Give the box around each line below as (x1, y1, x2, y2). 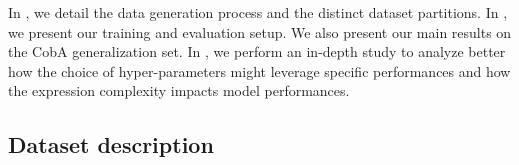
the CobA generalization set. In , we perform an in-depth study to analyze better (8, 41, 506, 62)
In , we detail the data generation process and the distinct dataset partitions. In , (8, 2, 508, 22)
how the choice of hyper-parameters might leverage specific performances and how (8, 60, 511, 81)
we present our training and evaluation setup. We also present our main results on (8, 21, 512, 42)
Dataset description (8, 129, 214, 160)
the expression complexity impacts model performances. (8, 80, 350, 101)
